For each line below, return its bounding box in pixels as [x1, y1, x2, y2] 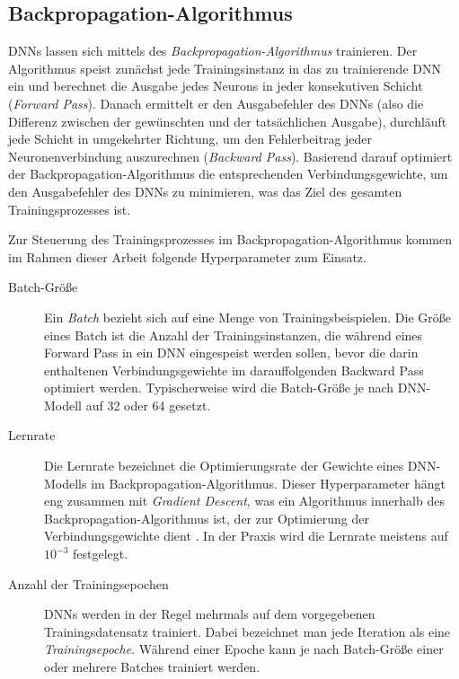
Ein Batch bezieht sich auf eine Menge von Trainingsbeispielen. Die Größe [44, 307, 451, 326]
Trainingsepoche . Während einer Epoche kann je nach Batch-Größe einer [44, 639, 444, 658]
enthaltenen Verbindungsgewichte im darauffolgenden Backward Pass [44, 360, 424, 379]
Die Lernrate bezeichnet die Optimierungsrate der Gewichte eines [44, 456, 404, 475]
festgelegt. [72, 544, 128, 563]
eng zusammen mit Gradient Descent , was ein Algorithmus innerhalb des [44, 491, 445, 510]
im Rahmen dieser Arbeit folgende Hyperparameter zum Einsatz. [8, 247, 366, 266]
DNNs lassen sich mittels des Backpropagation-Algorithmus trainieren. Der [8, 41, 418, 60]
